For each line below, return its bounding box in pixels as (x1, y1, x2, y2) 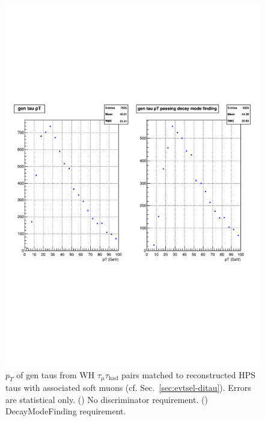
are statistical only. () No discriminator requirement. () (5, 393, 208, 405)
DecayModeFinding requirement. (5, 405, 126, 417)
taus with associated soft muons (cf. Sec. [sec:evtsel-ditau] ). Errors (5, 381, 251, 393)
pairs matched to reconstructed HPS (121, 368, 255, 381)
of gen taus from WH (16, 368, 95, 381)
